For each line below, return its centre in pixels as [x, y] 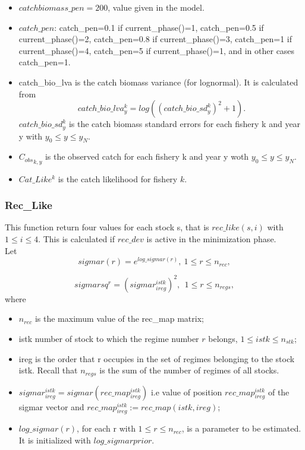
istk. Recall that [48, 370]
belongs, [223, 339]
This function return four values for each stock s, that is [107, 227]
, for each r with [106, 428]
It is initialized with [55, 440]
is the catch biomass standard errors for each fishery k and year [185, 124]
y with [31, 136]
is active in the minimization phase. [211, 239]
